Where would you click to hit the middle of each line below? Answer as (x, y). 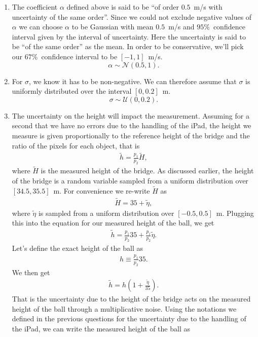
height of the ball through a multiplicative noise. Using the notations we (124, 308)
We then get (31, 272)
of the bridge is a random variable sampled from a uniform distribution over (130, 180)
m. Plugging (235, 213)
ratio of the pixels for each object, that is (76, 145)
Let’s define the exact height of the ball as (77, 248)
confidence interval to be (79, 56)
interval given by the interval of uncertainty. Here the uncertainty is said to (129, 36)
